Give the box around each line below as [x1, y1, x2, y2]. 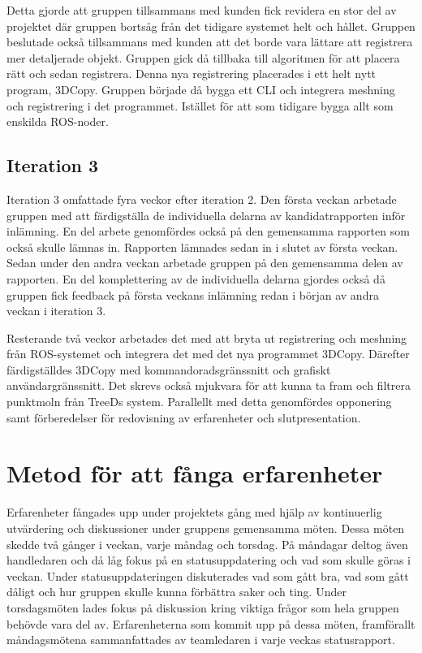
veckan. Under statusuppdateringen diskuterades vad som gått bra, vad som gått [6, 567, 409, 584]
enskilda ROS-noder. [6, 113, 109, 130]
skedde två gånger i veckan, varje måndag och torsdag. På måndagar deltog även [6, 535, 408, 552]
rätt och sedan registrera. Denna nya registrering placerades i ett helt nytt [6, 65, 377, 82]
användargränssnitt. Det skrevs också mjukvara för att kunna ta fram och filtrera [6, 377, 411, 394]
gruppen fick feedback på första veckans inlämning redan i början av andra [6, 286, 379, 303]
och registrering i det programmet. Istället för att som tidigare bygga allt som [6, 97, 394, 114]
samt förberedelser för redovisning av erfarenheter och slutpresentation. [6, 409, 361, 426]
